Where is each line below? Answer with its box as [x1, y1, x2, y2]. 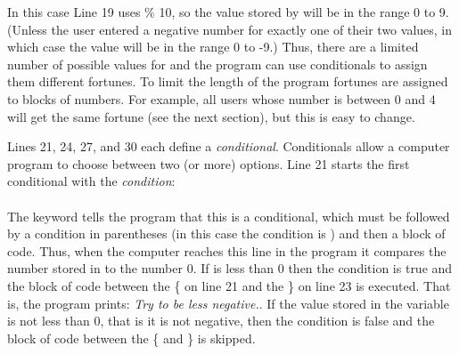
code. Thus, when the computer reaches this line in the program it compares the [7, 241, 447, 260]
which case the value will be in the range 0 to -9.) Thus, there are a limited [7, 37, 419, 56]
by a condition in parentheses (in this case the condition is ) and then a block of [7, 224, 446, 243]
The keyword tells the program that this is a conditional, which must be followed [7, 206, 450, 225]
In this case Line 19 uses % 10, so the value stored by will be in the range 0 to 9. [7, 3, 449, 20]
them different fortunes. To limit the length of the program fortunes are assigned [7, 72, 448, 91]
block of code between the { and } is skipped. [7, 328, 256, 347]
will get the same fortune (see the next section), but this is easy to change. [7, 107, 415, 125]
